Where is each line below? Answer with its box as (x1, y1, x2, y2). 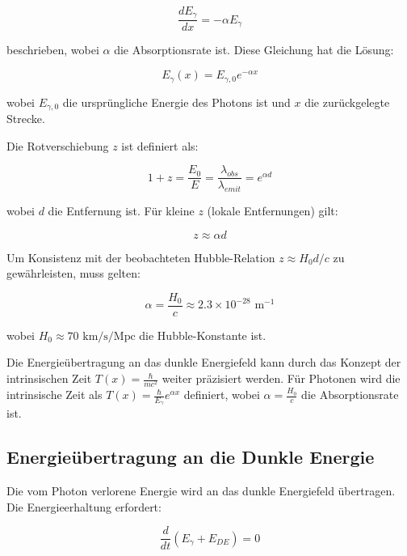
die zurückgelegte (304, 93, 390, 110)
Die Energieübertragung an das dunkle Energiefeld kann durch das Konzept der (6, 354, 401, 371)
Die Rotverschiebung (6, 137, 109, 154)
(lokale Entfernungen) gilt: (207, 202, 338, 219)
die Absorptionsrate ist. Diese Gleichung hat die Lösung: (114, 41, 394, 58)
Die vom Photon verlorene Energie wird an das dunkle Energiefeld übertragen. (6, 482, 396, 499)
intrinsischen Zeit (6, 370, 92, 387)
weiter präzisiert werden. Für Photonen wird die (162, 370, 401, 387)
